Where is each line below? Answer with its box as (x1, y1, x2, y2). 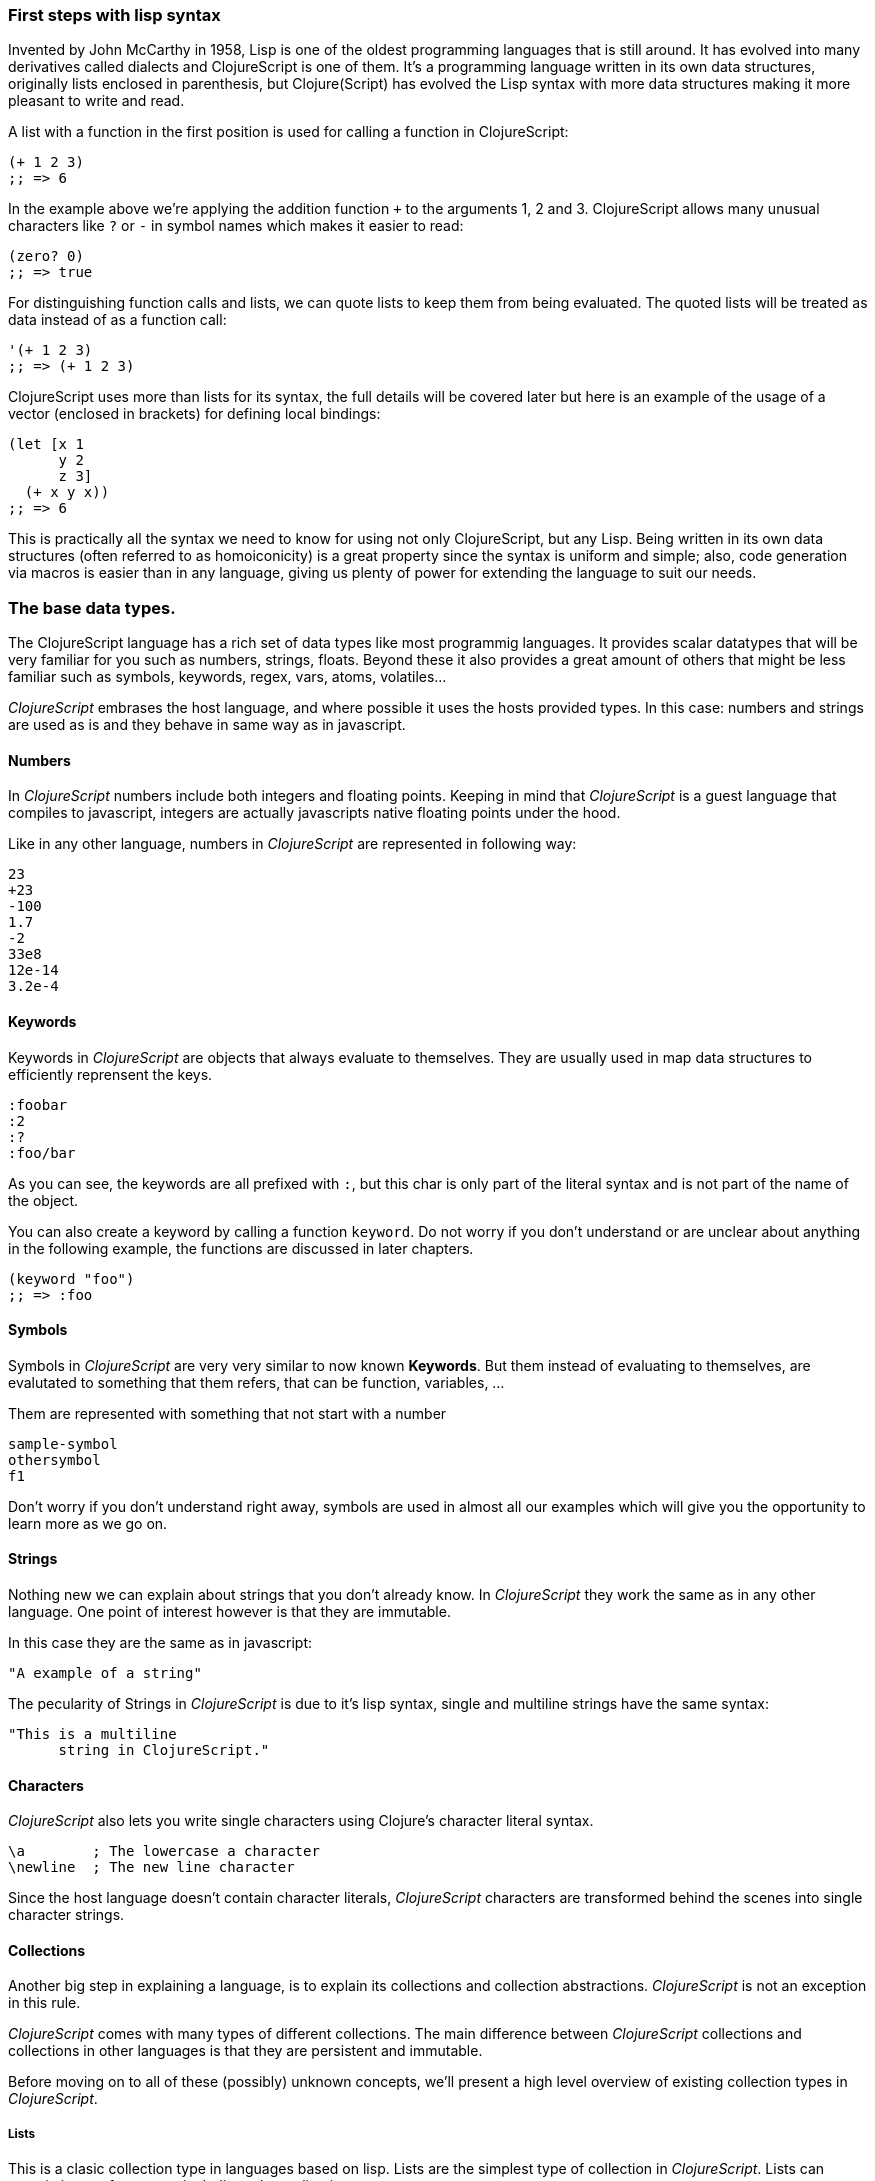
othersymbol (8, 1451, 101, 1468)
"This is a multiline (8, 1726, 177, 1742)
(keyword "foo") (8, 1270, 135, 1287)
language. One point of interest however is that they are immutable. (8, 1603, 451, 1620)
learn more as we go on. (8, 1514, 168, 1532)
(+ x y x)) (24, 484, 110, 501)
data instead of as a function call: (8, 311, 227, 329)
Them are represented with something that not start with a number (8, 1404, 447, 1422)
